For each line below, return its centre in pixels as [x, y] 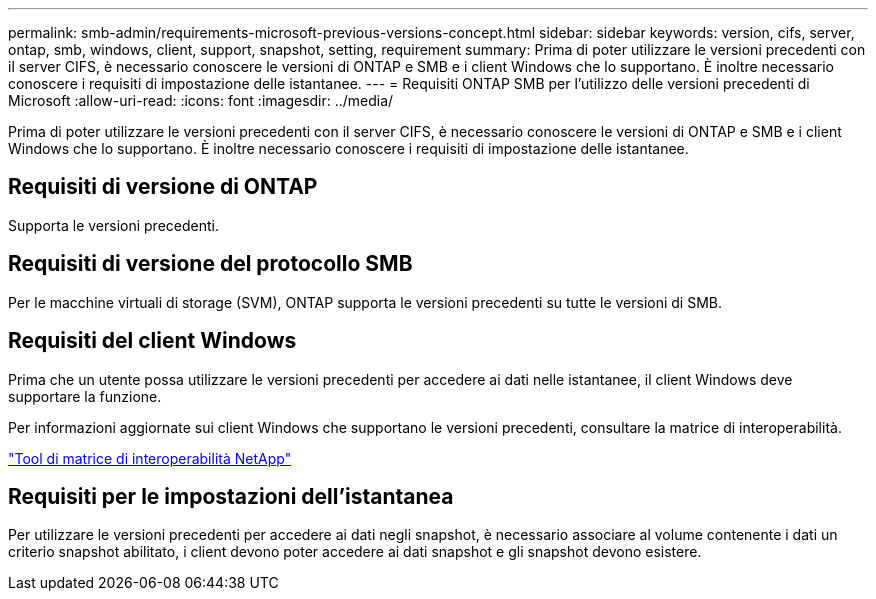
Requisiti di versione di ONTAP [163, 187]
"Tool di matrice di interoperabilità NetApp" [150, 458]
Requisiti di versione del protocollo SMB [210, 264]
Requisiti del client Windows [152, 341]
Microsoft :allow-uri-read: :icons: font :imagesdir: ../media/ [201, 100]
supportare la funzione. [85, 396]
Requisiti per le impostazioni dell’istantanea [231, 496]
